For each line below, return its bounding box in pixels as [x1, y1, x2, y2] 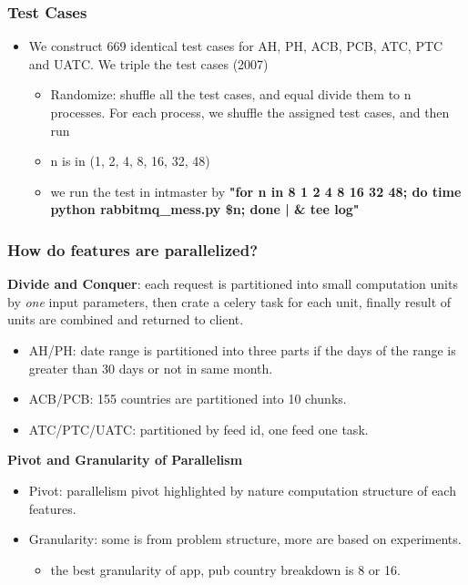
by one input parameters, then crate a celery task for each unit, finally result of [7, 292, 452, 311]
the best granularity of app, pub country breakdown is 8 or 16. [50, 559, 401, 579]
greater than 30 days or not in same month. [28, 358, 273, 377]
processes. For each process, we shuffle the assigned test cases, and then [50, 103, 450, 121]
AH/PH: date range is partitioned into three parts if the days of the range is [28, 340, 456, 359]
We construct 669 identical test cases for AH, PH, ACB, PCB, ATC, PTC [28, 36, 443, 56]
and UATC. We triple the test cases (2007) [28, 54, 269, 73]
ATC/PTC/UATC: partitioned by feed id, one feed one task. [28, 419, 369, 438]
